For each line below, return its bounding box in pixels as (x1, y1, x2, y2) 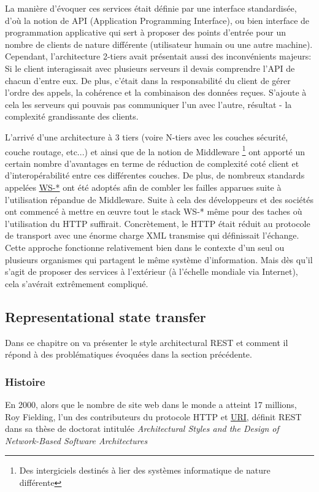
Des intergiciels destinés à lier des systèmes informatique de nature (19, 464, 271, 477)
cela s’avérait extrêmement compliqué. (5, 277, 148, 290)
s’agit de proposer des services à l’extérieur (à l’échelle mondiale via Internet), (5, 265, 298, 278)
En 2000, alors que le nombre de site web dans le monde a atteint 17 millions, (5, 398, 297, 410)
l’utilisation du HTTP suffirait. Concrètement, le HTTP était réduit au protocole (5, 217, 310, 229)
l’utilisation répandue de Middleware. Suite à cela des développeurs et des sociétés (5, 193, 314, 206)
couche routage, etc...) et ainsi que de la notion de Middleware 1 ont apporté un (5, 143, 306, 158)
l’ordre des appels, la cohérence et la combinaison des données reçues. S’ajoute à (5, 86, 307, 99)
